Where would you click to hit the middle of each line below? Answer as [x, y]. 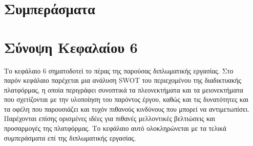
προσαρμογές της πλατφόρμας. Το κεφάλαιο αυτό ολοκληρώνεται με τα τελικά [115, 128]
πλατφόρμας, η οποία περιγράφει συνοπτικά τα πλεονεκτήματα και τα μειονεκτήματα [124, 89]
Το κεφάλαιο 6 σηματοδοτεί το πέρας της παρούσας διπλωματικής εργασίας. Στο [119, 70]
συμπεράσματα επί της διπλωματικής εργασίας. [70, 137]
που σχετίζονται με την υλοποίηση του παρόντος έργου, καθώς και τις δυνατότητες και [126, 99]
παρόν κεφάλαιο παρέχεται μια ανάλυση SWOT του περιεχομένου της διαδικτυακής [123, 80]
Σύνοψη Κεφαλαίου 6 [71, 47]
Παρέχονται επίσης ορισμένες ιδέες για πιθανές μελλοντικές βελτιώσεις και [110, 118]
